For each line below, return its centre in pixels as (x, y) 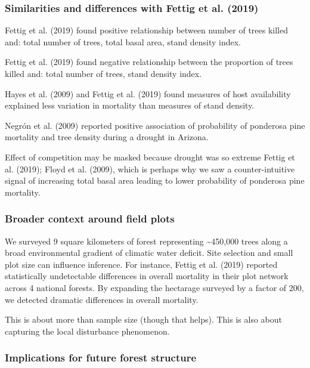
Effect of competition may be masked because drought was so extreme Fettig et (150, 157)
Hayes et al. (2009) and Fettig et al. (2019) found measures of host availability (148, 93)
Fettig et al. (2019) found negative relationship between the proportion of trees (149, 62)
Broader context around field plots (90, 219)
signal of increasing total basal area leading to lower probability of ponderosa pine (155, 180)
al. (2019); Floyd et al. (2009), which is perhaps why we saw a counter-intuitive (150, 168)
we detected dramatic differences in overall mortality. (102, 299)
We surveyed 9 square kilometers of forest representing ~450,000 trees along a (146, 241)
